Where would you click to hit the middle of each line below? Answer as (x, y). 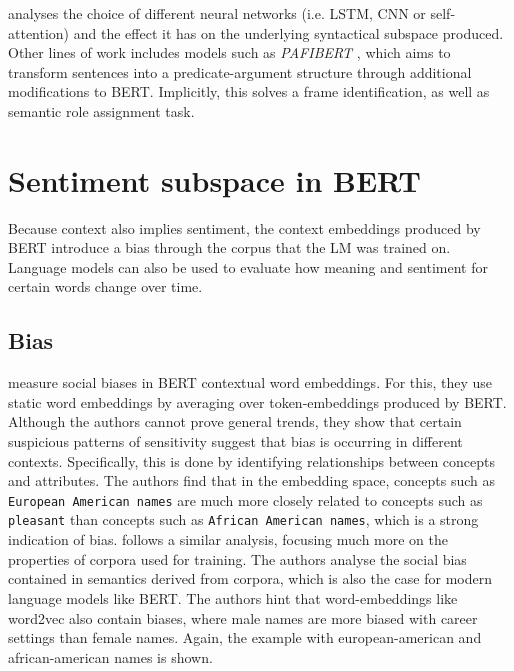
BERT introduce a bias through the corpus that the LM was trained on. (229, 247)
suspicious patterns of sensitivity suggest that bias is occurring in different (235, 441)
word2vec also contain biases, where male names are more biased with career (243, 617)
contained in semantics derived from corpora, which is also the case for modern (250, 578)
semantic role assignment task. (101, 110)
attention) (39, 32)
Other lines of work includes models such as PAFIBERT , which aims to (229, 52)
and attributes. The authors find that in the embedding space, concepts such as (252, 480)
